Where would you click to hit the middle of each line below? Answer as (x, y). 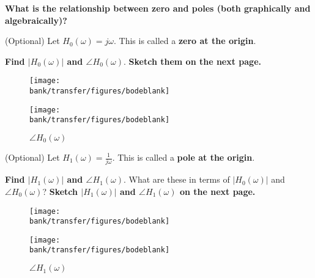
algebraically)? (36, 20)
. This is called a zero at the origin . (185, 41)
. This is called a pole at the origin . (183, 157)
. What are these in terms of (177, 179)
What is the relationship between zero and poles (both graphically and (158, 8)
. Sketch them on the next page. (193, 61)
